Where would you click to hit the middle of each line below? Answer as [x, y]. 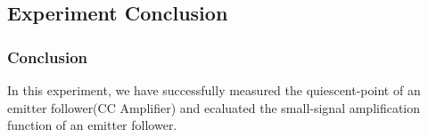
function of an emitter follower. [92, 125]
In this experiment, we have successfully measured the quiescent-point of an [214, 90]
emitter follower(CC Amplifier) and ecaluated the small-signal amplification [214, 107]
